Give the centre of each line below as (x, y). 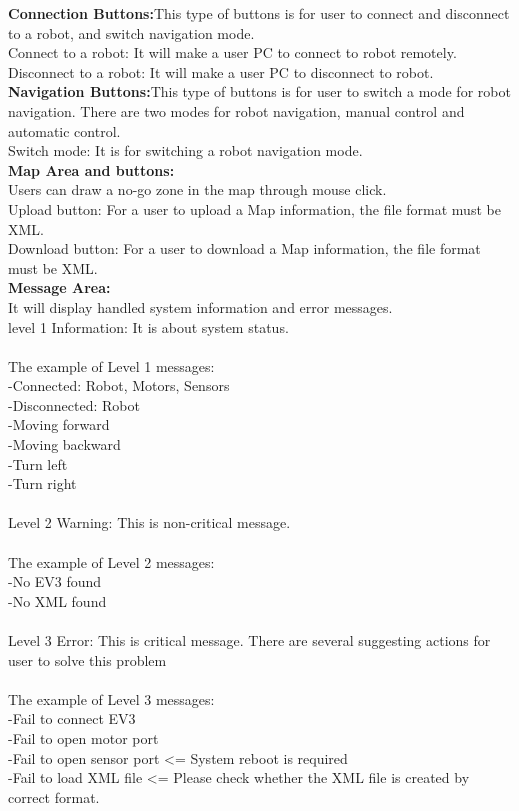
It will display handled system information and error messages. (200, 306)
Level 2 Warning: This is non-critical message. (149, 522)
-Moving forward (59, 424)
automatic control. (64, 130)
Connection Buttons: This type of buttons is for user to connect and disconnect (259, 13)
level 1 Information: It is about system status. (148, 326)
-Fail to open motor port (83, 737)
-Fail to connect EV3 (72, 718)
